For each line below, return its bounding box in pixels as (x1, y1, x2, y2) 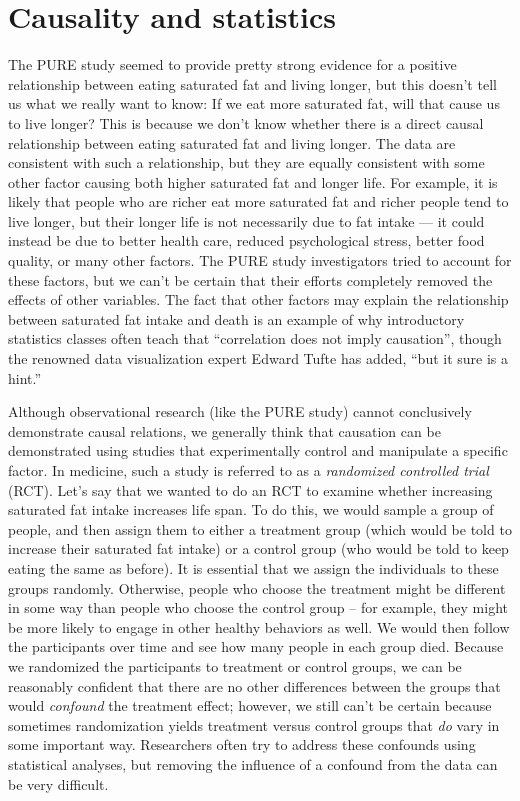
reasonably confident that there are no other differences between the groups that (8, 675, 501, 696)
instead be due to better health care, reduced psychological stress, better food (8, 230, 485, 251)
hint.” (8, 367, 42, 388)
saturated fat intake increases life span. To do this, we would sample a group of (8, 499, 494, 520)
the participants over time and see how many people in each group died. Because (8, 636, 504, 657)
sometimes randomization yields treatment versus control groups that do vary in (8, 714, 500, 735)
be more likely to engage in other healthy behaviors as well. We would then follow (8, 616, 510, 637)
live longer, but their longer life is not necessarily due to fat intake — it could (8, 210, 485, 231)
